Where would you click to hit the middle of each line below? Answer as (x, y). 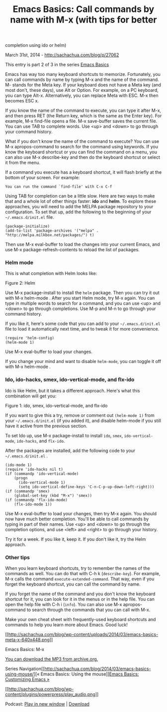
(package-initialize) (28, 226)
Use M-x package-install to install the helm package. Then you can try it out (83, 293)
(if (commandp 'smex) (28, 491)
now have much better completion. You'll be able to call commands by (77, 519)
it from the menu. (23, 163)
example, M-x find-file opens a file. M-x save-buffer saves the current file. (81, 121)
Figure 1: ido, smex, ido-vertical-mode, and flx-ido (56, 405)
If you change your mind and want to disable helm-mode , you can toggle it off (83, 361)
